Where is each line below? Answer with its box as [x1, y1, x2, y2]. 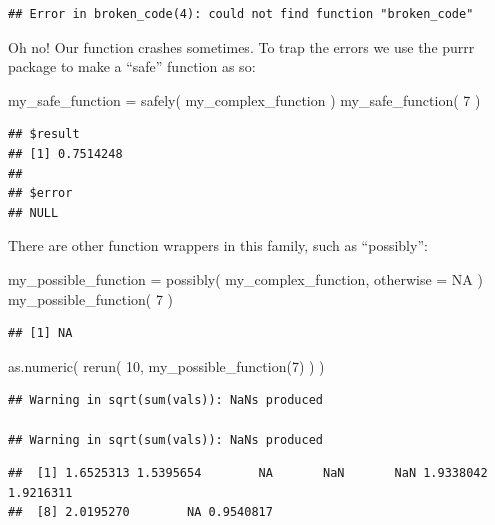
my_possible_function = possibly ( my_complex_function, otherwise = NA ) [8, 268, 483, 289]
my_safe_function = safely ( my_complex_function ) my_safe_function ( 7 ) [8, 89, 481, 110]
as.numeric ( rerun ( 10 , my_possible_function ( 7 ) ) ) [8, 355, 325, 376]
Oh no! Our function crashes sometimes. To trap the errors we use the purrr [8, 36, 475, 57]
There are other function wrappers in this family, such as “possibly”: [8, 235, 428, 256]
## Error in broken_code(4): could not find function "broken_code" [8, 7, 474, 21]
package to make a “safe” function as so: [8, 56, 256, 77]
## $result [8, 127, 80, 142]
